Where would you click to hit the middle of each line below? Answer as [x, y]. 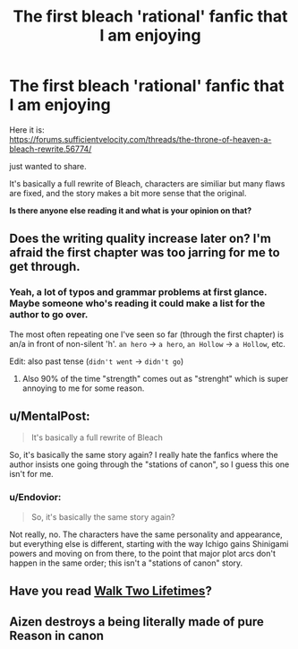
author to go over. [49, 315]
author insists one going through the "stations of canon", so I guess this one [149, 464]
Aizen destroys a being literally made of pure [136, 622]
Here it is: [27, 130]
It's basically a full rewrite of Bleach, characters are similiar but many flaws [147, 183]
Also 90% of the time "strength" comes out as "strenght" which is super [155, 378]
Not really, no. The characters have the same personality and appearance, [146, 534]
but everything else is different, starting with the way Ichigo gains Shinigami [149, 543]
